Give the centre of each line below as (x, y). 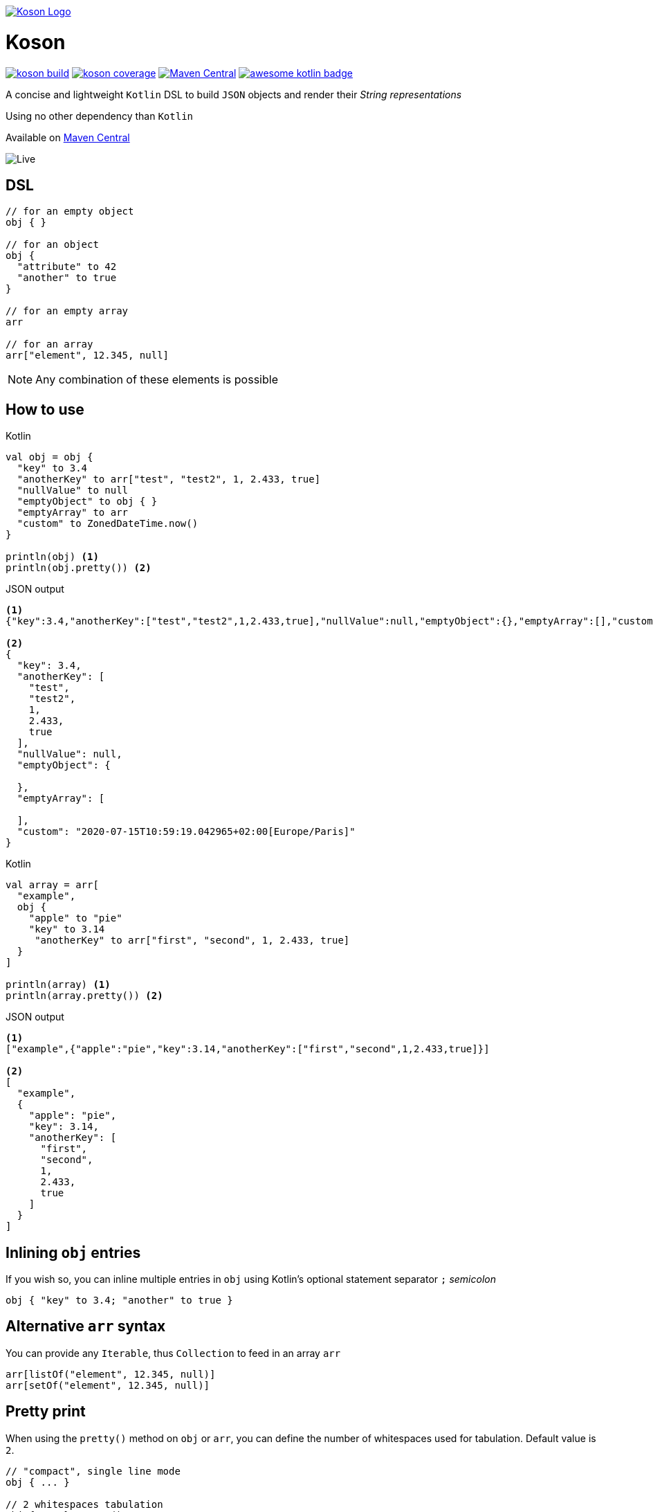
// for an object (52, 245)
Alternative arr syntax (86, 1326)
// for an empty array (67, 311)
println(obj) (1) (52, 557)
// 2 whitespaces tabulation (84, 1504)
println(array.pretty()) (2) (84, 996)
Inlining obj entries (73, 1252)
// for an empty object (70, 211)
